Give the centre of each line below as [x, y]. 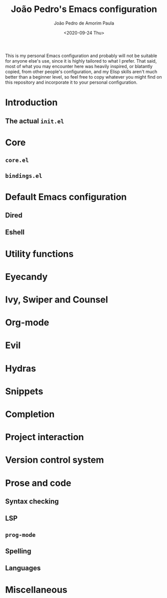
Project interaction [44, 437]
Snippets [24, 391]
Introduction [31, 102]
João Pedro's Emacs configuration [84, 9]
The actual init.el [34, 121]
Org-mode [27, 323]
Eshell [15, 232]
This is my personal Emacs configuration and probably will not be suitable [81, 56]
